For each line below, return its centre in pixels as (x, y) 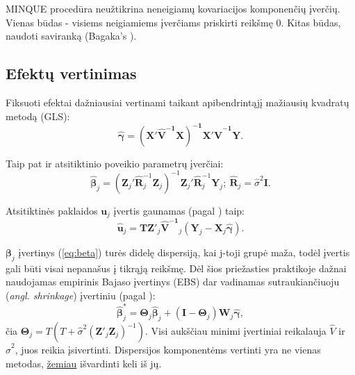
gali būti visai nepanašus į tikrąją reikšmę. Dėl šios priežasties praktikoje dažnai (176, 268)
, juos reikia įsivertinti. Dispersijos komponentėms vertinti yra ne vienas (168, 350)
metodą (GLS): (38, 116)
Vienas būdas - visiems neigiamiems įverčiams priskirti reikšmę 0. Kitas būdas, (173, 22)
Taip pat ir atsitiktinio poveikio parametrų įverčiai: (115, 163)
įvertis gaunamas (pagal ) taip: (179, 210)
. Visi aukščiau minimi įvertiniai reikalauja (236, 331)
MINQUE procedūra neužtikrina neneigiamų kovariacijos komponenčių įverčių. (173, 8)
